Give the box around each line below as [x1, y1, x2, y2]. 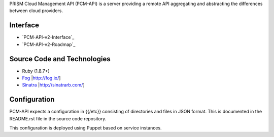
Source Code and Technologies [9, 55, 111, 63]
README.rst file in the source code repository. [9, 115, 107, 121]
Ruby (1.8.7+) [22, 68, 50, 74]
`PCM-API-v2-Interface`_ [22, 34, 75, 40]
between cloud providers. [9, 8, 63, 14]
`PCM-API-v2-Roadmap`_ [22, 41, 76, 48]
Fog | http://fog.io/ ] [22, 75, 61, 81]
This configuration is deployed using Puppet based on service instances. [9, 125, 162, 131]
